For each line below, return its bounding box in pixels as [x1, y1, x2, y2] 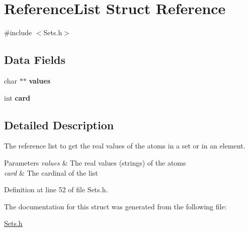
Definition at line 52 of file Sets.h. [4, 184, 108, 195]
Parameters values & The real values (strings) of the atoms [4, 157, 186, 168]
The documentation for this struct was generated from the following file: [4, 201, 227, 211]
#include [4, 27, 32, 38]
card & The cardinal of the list [4, 167, 98, 178]
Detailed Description [4, 117, 114, 132]
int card [4, 92, 30, 103]
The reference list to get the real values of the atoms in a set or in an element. [4, 140, 245, 151]
